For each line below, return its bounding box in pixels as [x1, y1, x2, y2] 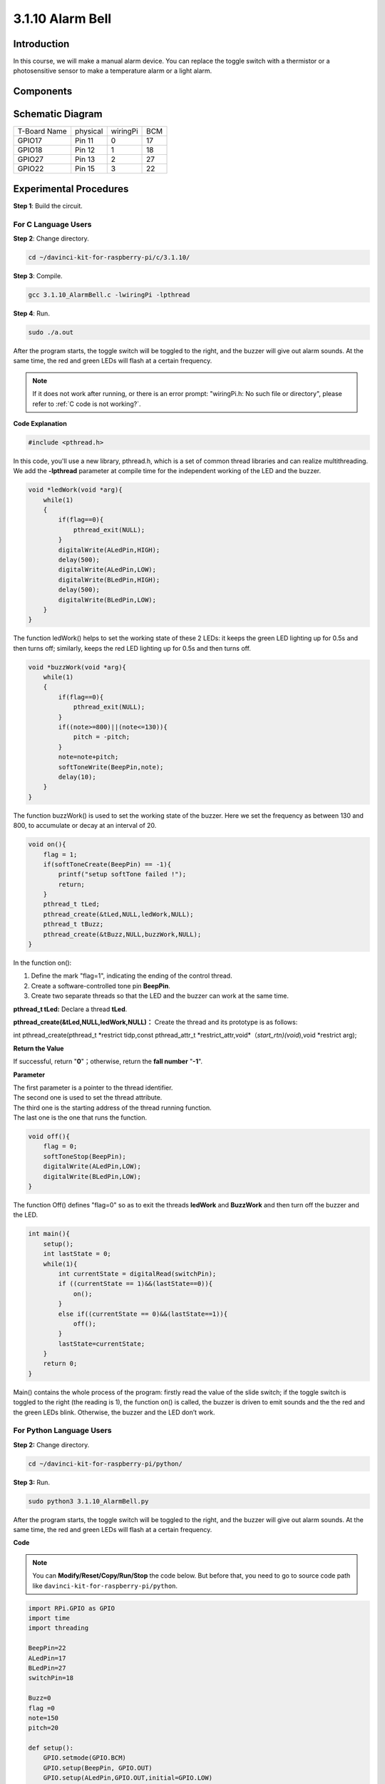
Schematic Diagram [13, 108, 103, 121]
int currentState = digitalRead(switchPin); [58, 1269, 217, 1277]
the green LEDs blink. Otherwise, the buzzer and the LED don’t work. [13, 1408, 215, 1416]
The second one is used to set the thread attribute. [13, 1093, 163, 1102]
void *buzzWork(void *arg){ [28, 663, 126, 671]
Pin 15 [75, 164, 96, 174]
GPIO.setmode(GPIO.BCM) [43, 1754, 126, 1762]
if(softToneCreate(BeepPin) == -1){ [43, 860, 171, 868]
